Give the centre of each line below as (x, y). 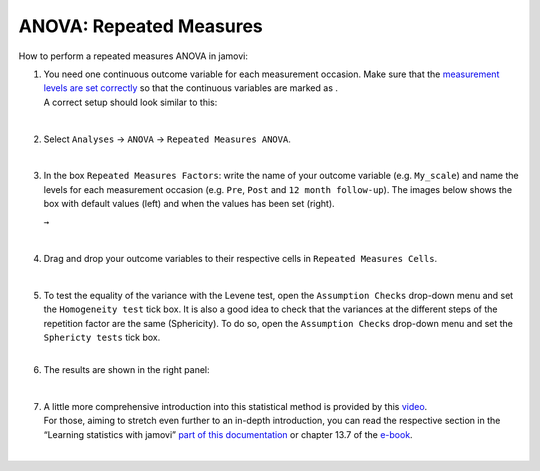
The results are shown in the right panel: (126, 369)
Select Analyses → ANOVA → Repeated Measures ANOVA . (167, 139)
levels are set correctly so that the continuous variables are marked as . (191, 88)
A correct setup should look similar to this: (130, 102)
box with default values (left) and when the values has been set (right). (189, 204)
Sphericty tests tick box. (102, 337)
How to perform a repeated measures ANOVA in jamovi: (133, 56)
